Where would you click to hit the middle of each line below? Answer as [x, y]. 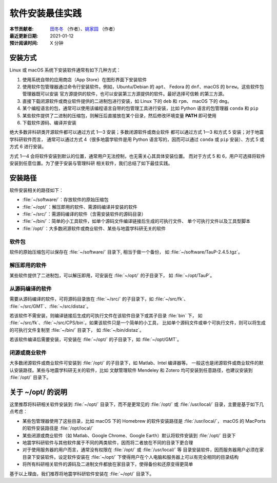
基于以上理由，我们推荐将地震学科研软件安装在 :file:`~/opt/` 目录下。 [82, 474]
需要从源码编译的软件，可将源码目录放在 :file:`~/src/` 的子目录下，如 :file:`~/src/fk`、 [99, 299]
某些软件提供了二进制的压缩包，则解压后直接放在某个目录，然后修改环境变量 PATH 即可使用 [119, 115]
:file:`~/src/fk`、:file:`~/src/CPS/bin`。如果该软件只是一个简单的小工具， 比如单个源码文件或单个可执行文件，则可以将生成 [138, 323]
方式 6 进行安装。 [28, 147]
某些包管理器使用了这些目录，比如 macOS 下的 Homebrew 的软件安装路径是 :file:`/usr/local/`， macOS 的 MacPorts [144, 421]
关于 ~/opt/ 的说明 [38, 392]
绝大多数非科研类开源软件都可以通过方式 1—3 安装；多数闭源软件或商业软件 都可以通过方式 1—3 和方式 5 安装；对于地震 [137, 132]
